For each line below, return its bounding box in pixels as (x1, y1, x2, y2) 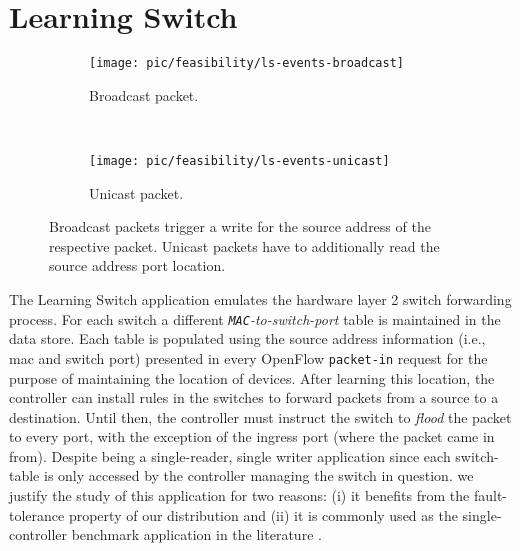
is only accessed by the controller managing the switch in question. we (43, 465, 474, 486)
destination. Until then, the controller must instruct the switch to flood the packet (9, 406, 512, 427)
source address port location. (49, 255, 226, 276)
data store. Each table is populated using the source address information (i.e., (9, 328, 486, 349)
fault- (473, 485, 508, 506)
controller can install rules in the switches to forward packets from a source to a (9, 387, 499, 408)
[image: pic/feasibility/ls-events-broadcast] (89, 56, 404, 71)
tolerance (9, 504, 65, 525)
